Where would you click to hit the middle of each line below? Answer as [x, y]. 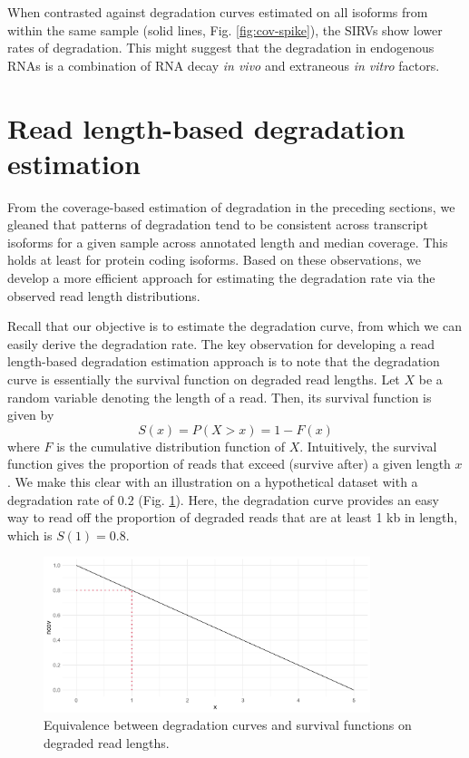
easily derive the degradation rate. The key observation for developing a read [221, 343]
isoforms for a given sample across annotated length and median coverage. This [228, 242]
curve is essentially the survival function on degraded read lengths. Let [204, 379]
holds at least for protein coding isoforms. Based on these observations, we [214, 260]
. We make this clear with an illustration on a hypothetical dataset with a [213, 481]
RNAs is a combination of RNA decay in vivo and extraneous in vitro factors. [224, 65]
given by [31, 415]
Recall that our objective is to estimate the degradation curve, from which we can [234, 326]
